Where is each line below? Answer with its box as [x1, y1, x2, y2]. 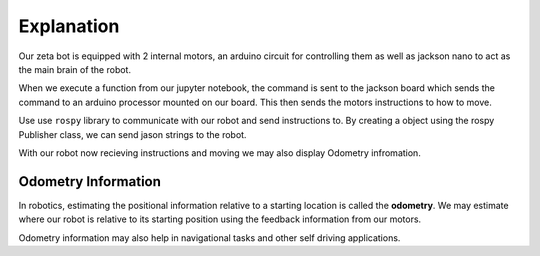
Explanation [18, 15, 120, 37]
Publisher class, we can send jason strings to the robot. [18, 128, 247, 140]
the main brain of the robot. [18, 63, 132, 75]
